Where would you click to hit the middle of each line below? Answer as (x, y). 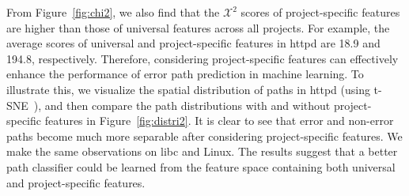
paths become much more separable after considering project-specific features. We (204, 136)
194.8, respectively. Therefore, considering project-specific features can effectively (203, 58)
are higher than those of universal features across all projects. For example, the (198, 27)
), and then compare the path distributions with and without (182, 105)
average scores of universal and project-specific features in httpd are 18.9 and (193, 43)
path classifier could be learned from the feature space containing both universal (201, 166)
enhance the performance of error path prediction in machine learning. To (185, 74)
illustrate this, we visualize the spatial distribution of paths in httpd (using (188, 89)
